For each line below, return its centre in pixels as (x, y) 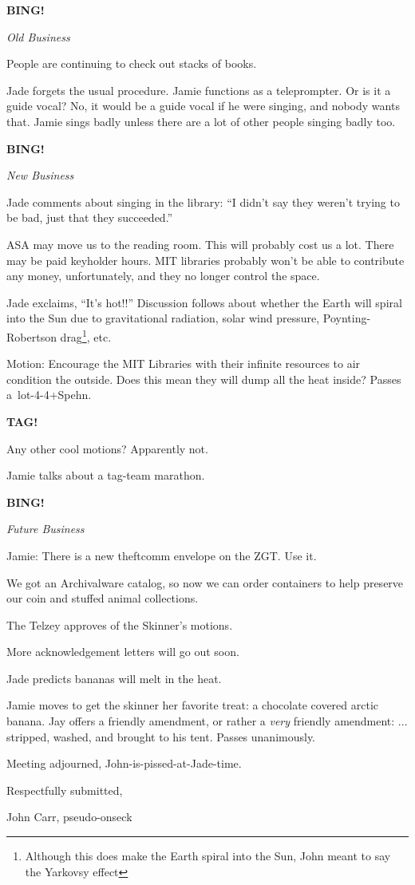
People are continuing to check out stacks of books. (132, 63)
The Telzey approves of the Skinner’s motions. (120, 624)
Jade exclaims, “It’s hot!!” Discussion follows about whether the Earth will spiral (204, 302)
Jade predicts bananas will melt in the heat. (114, 678)
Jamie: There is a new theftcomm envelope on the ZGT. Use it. (162, 555)
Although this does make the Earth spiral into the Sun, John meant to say (208, 856)
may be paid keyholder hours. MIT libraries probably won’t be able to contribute (206, 260)
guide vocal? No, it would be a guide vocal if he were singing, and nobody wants (203, 106)
